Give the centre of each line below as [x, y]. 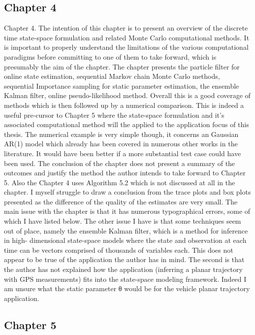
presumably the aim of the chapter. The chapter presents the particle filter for [122, 66]
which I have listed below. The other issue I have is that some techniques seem [123, 221]
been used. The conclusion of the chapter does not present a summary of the [120, 163]
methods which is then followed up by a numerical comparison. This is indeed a [124, 105]
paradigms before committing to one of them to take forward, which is [110, 56]
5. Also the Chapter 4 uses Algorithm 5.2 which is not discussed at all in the [120, 182]
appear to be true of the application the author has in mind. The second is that [124, 259]
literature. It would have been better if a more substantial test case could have [123, 153]
